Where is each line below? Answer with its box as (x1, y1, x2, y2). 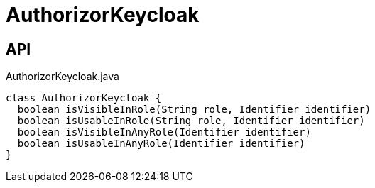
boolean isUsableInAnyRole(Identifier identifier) (17, 138, 305, 150)
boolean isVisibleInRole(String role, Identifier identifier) (17, 104, 371, 116)
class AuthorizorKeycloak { (6, 92, 162, 104)
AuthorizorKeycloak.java (6, 70, 119, 83)
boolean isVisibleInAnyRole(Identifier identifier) (17, 126, 311, 138)
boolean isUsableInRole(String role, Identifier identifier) (17, 115, 365, 127)
